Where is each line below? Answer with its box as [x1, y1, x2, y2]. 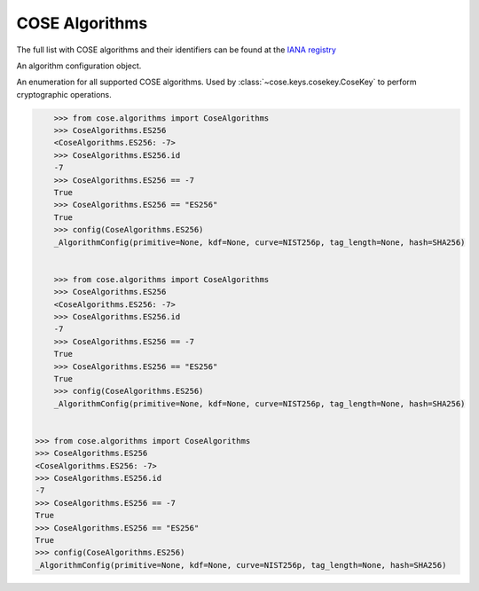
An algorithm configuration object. [16, 60, 142, 71]
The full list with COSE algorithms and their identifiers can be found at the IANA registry [16, 44, 337, 55]
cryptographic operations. [16, 89, 112, 99]
